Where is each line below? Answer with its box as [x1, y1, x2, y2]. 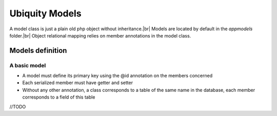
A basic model [9, 62, 46, 69]
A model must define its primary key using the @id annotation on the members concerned [22, 72, 213, 79]
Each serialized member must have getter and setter [22, 80, 133, 86]
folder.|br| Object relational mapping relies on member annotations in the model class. [9, 32, 191, 38]
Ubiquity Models [9, 8, 82, 19]
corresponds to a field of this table [22, 94, 95, 100]
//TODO [9, 103, 26, 110]
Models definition [9, 46, 67, 55]
